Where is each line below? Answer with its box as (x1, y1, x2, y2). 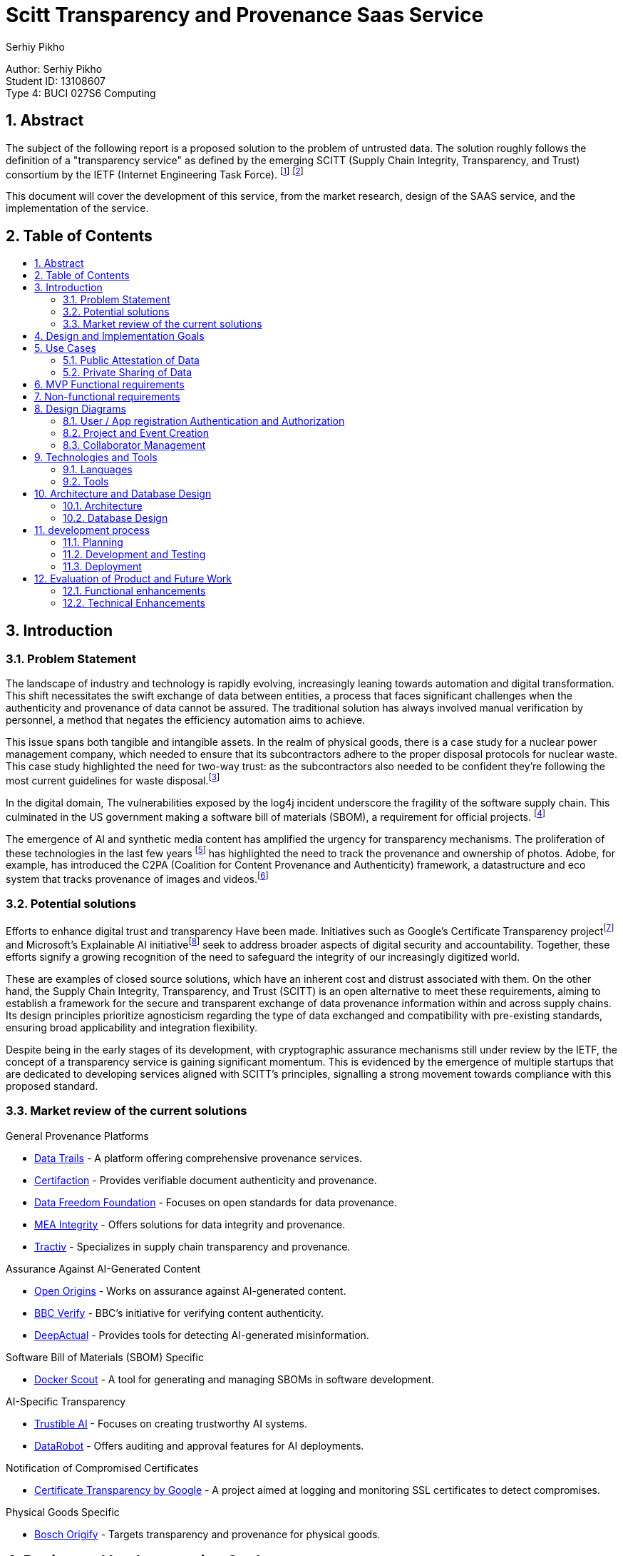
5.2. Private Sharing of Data (63, 366, 192, 379)
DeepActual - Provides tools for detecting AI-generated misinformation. (34, 1328, 369, 1341)
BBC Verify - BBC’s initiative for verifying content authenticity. (34, 1306, 324, 1319)
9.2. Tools (63, 475, 109, 488)
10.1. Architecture (63, 500, 143, 512)
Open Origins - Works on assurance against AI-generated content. (34, 1284, 346, 1297)
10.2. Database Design (63, 512, 168, 525)
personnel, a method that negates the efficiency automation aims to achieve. (6, 714, 366, 727)
